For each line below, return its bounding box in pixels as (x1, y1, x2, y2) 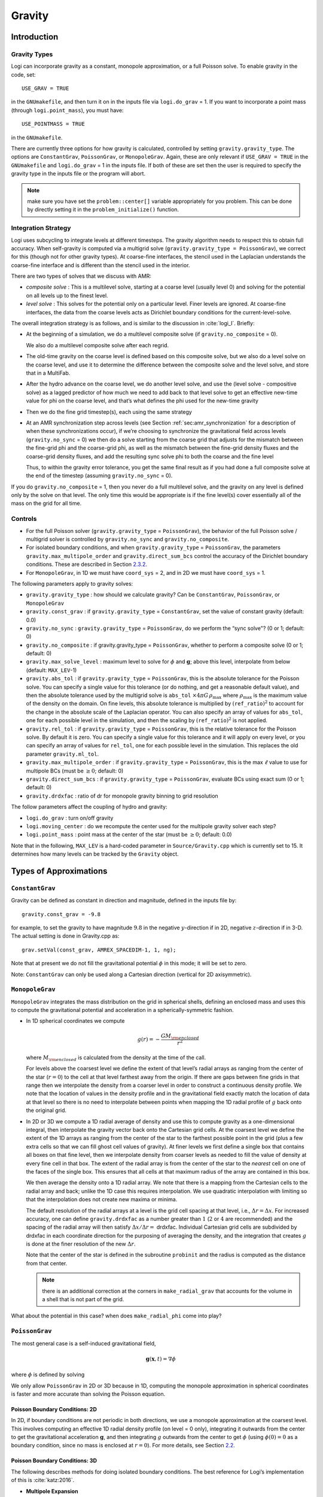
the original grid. (26, 1107, 67, 1114)
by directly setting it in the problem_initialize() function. (27, 206, 179, 213)
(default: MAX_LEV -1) (26, 666, 77, 674)
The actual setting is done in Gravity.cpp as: (11, 932, 120, 940)
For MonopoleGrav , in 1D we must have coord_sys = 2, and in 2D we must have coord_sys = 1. (26, 569, 266, 576)
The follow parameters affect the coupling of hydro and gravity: (11, 803, 167, 811)
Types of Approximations (11, 866, 108, 876)
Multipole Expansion (26, 1487, 78, 1495)
